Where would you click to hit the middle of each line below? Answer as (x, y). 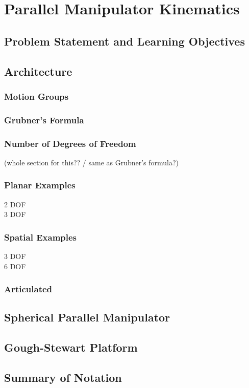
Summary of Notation (63, 378)
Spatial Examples (41, 237)
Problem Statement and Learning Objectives (124, 41)
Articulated (28, 289)
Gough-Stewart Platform (71, 347)
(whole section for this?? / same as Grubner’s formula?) (92, 162)
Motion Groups (36, 96)
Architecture (38, 71)
